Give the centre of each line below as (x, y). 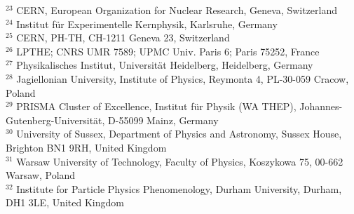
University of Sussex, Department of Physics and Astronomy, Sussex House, (179, 134)
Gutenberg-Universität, (55, 120)
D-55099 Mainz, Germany (163, 120)
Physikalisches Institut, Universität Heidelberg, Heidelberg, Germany (165, 65)
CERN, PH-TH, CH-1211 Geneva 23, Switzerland (123, 38)
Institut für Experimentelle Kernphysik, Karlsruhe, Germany (147, 24)
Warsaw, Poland (41, 175)
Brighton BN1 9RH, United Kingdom (86, 147)
